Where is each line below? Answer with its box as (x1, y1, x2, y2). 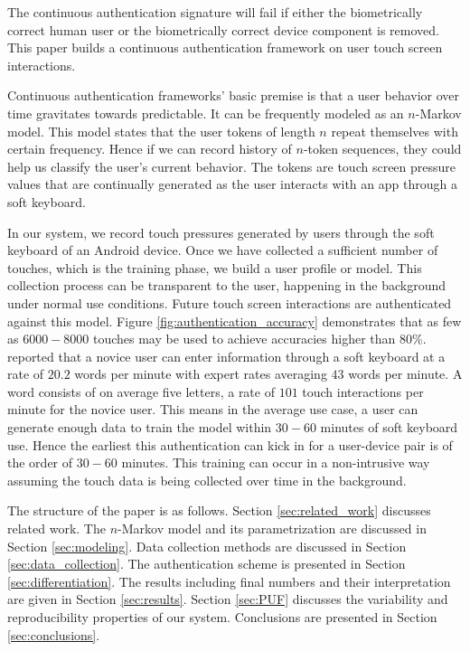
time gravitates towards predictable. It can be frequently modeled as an (7, 103, 404, 122)
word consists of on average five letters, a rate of (7, 382, 275, 401)
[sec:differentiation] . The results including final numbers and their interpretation (7, 571, 451, 590)
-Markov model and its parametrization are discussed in (117, 519, 427, 538)
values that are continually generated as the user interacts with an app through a (7, 175, 457, 193)
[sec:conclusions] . (7, 625, 100, 644)
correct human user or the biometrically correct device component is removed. (7, 20, 439, 39)
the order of (7, 453, 73, 472)
